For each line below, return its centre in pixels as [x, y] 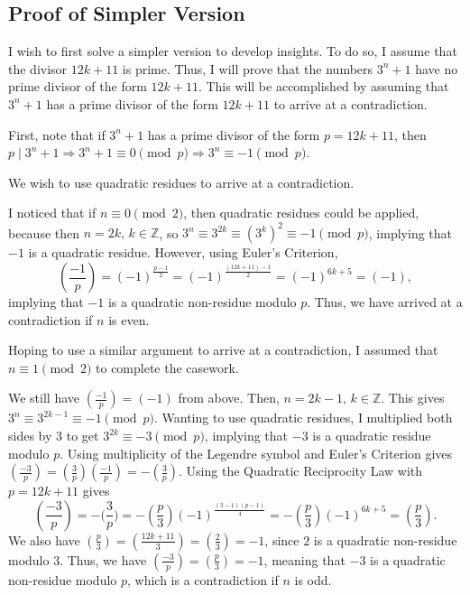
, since [282, 539]
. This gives [413, 398]
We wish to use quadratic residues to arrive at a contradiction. [181, 182]
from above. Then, [229, 398]
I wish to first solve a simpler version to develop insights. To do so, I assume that [233, 51]
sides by [30, 436]
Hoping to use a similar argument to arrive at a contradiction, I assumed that [223, 350]
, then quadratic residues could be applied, [301, 213]
